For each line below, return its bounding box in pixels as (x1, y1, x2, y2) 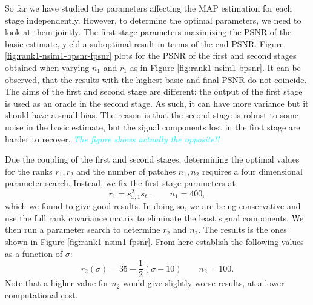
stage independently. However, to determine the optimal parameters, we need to (5, 13, 301, 26)
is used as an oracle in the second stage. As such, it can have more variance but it (5, 96, 309, 109)
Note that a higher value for (5, 277, 109, 289)
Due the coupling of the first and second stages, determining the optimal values (5, 153, 300, 166)
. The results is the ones (198, 223, 287, 236)
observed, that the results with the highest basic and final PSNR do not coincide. (5, 73, 307, 85)
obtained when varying (5, 61, 90, 73)
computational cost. (5, 288, 78, 301)
